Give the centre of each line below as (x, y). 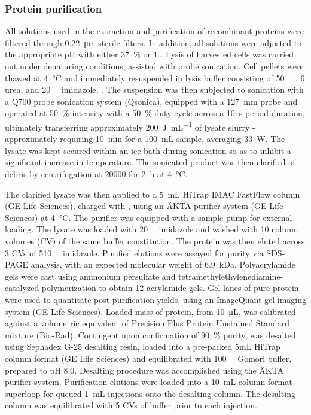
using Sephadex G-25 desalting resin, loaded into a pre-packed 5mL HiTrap (143, 346)
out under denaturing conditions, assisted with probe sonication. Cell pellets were (154, 66)
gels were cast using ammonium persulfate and (90, 276)
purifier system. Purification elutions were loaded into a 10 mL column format (149, 382)
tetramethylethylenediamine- (231, 276)
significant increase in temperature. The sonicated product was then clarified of (150, 162)
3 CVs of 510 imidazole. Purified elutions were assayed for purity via (134, 252)
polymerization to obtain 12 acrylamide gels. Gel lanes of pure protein (170, 288)
